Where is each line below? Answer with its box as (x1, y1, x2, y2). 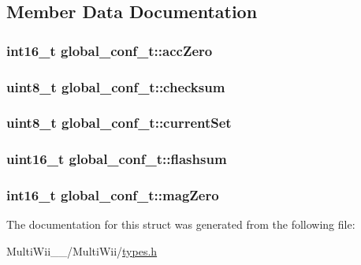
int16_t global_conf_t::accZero (6, 40, 213, 60)
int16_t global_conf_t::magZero (6, 185, 219, 205)
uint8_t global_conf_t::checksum (6, 77, 225, 96)
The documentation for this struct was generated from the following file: (6, 216, 355, 233)
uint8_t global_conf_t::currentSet (6, 113, 232, 132)
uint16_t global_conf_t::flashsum (6, 149, 227, 169)
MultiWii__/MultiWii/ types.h (6, 242, 158, 259)
